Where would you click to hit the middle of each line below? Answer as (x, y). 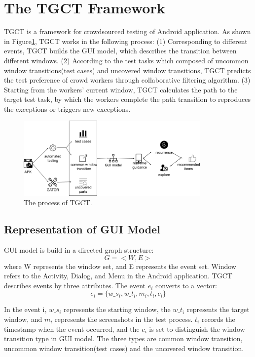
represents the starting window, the (117, 309)
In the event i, (25, 309)
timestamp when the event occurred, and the (72, 329)
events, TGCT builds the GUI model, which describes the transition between (120, 51)
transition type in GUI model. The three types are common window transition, (123, 338)
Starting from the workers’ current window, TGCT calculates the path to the (121, 89)
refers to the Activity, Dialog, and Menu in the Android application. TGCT (118, 276)
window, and (23, 319)
